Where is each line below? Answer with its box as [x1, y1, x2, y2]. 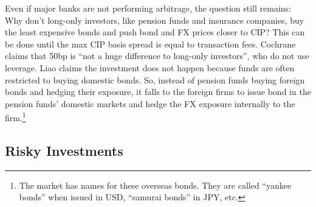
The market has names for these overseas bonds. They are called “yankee [19, 178, 292, 191]
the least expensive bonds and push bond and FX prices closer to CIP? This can [5, 26, 305, 38]
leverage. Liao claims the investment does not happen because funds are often [5, 61, 295, 74]
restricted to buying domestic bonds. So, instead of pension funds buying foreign [5, 73, 305, 86]
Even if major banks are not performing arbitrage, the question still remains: [5, 2, 291, 14]
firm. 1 [5, 110, 26, 124]
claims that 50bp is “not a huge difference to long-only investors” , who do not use [5, 49, 309, 62]
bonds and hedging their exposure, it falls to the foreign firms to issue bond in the [5, 85, 311, 98]
